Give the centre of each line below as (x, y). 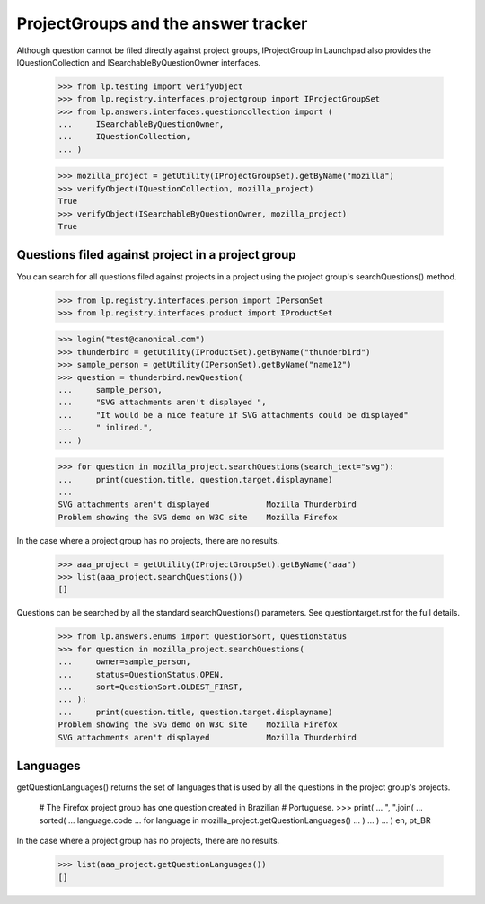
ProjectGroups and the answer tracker (162, 23)
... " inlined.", (106, 428)
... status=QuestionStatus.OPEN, (141, 674)
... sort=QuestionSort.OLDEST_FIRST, (150, 687)
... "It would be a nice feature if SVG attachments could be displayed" (233, 415)
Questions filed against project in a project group (156, 255)
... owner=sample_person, (124, 662)
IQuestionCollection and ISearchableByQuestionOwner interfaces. (139, 62)
